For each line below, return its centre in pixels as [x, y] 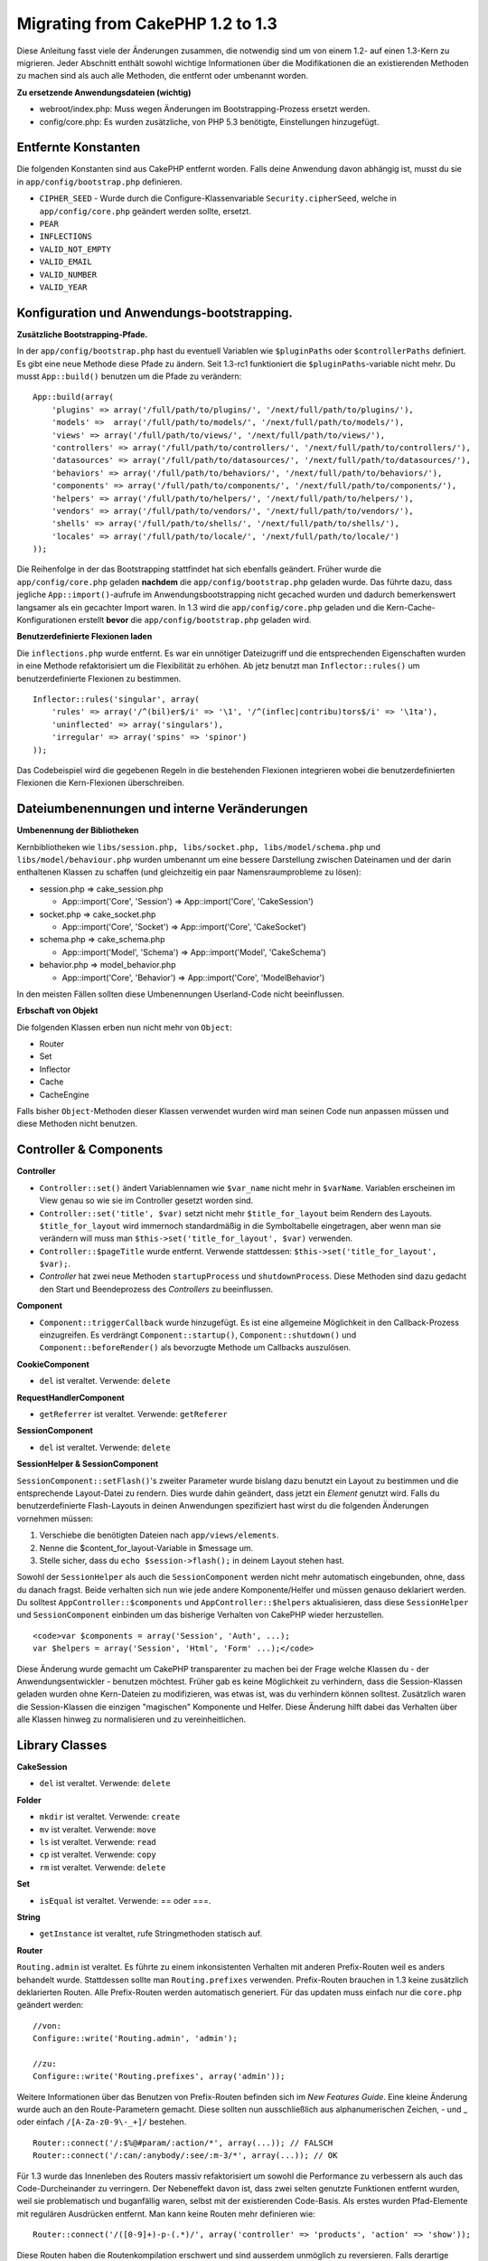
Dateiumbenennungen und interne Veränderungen [162, 809]
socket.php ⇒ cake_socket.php [98, 914]
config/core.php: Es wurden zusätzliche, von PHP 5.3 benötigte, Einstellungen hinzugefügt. [209, 121]
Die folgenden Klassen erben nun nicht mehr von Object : [124, 1027]
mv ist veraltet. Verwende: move [98, 1829]
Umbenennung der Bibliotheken [78, 830]
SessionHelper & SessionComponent [88, 1464]
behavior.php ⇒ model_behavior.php [108, 965]
